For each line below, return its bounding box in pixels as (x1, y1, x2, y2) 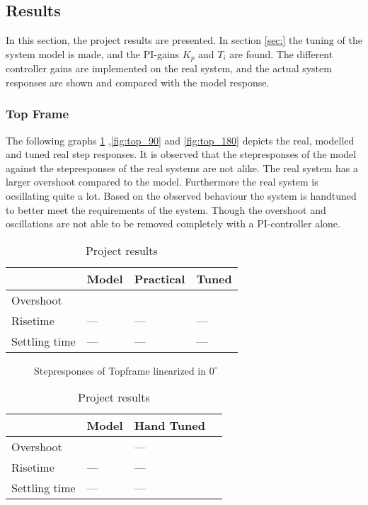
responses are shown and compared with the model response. (6, 74, 270, 89)
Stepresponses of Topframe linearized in (34, 363, 207, 378)
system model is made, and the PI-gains (6, 46, 180, 61)
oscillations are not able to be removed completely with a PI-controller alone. (6, 216, 340, 231)
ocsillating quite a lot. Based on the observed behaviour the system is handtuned (6, 188, 357, 203)
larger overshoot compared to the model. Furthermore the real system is (6, 174, 318, 189)
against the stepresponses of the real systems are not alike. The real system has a (6, 160, 358, 175)
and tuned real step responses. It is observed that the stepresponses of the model (6, 147, 357, 161)
